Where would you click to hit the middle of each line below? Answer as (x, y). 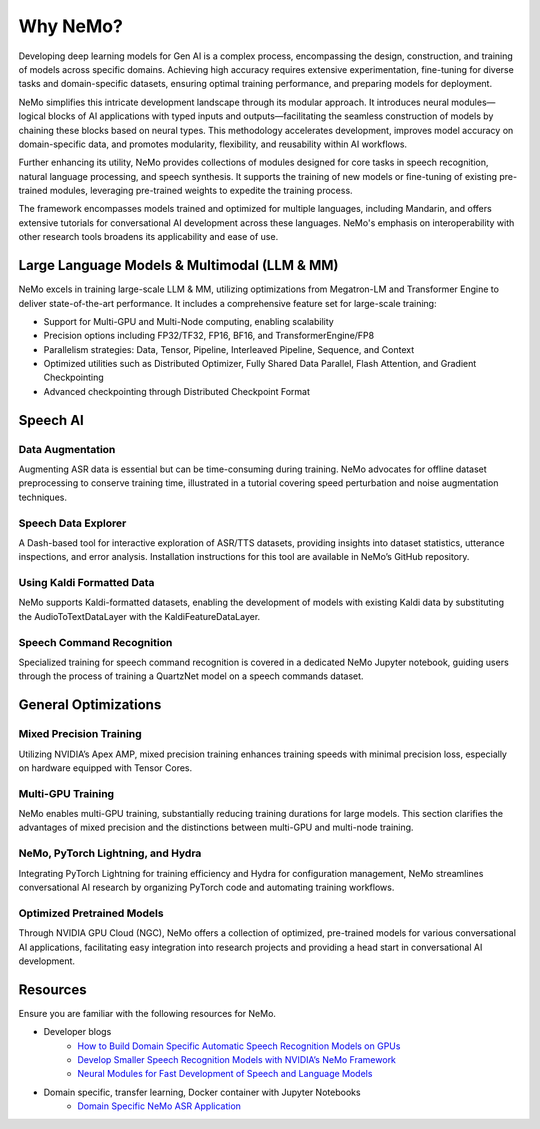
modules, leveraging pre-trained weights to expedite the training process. (202, 191)
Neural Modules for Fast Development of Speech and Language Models (225, 1074)
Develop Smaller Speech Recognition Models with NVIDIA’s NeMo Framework (237, 1060)
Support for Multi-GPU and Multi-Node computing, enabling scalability (188, 321)
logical (32, 116)
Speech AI (51, 420)
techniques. (42, 497)
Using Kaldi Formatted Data (86, 583)
